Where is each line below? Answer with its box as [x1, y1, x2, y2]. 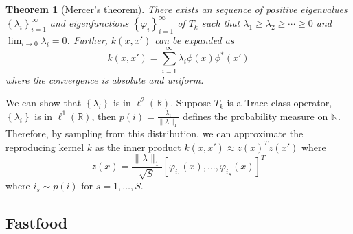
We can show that [5, 95, 82, 110]
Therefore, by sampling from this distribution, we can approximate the [5, 126, 304, 141]
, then [91, 108, 117, 123]
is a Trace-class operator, [227, 95, 332, 110]
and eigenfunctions [49, 16, 129, 30]
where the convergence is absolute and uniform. [5, 72, 204, 86]
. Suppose [170, 95, 211, 110]
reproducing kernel [5, 139, 84, 154]
